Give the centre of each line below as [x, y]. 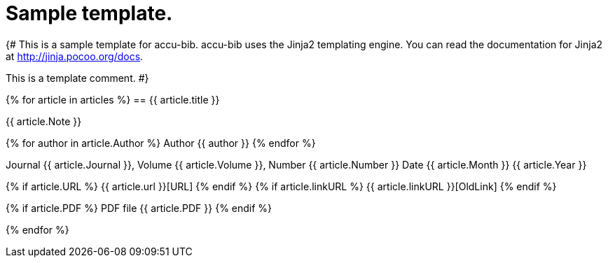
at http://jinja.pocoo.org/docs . [75, 56]
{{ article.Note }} [44, 121]
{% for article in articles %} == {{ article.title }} [113, 99]
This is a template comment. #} [77, 78]
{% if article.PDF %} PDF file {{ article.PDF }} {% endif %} [139, 208]
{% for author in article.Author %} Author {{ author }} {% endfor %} [161, 143]
